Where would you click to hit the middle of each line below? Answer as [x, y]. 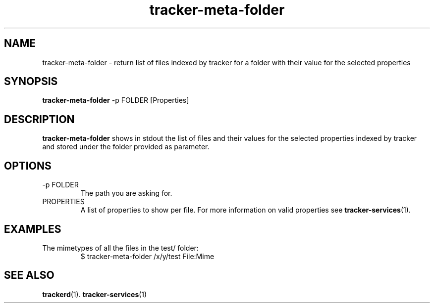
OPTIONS [28, 166]
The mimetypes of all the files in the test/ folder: [120, 248]
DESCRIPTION [39, 119]
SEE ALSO [29, 275]
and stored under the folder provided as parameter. [126, 147]
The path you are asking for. [126, 193]
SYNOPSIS [31, 82]
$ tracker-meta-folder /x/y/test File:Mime [147, 256]
